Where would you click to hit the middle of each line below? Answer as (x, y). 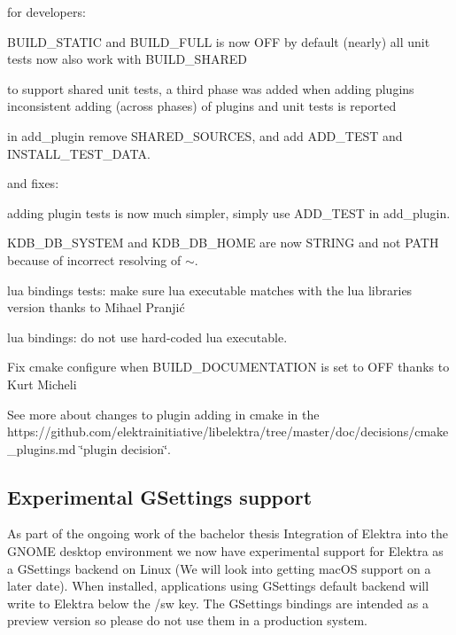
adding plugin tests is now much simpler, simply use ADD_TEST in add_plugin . (229, 212)
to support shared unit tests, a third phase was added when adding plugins (211, 88)
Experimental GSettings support (160, 496)
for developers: (46, 12)
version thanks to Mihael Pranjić (96, 307)
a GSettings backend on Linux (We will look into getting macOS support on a (219, 568)
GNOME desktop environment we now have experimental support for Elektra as (225, 551)
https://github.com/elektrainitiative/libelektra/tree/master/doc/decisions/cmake (228, 431)
